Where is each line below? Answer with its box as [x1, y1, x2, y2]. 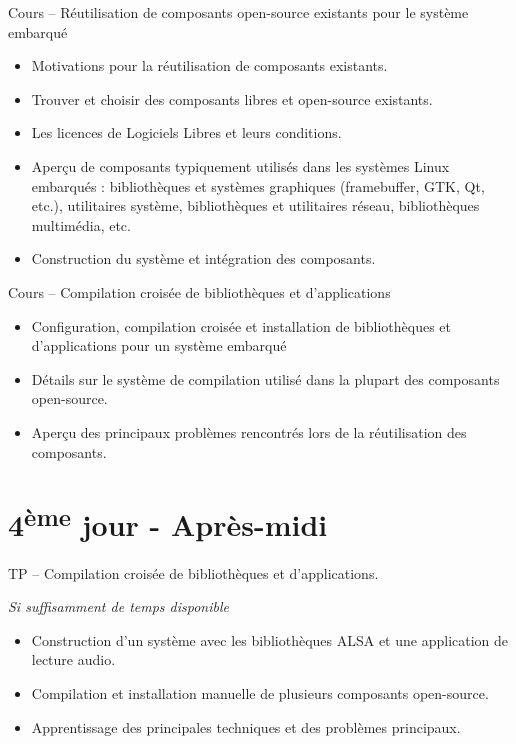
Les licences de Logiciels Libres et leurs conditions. [31, 122, 342, 143]
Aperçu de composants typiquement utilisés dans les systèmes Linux [31, 155, 450, 176]
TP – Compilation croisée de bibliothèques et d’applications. [8, 562, 379, 583]
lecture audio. [31, 649, 116, 670]
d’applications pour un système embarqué [31, 335, 287, 356]
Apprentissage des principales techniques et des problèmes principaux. [31, 716, 461, 737]
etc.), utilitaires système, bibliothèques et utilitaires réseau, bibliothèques [31, 195, 480, 216]
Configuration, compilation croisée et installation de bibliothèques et [31, 315, 451, 336]
